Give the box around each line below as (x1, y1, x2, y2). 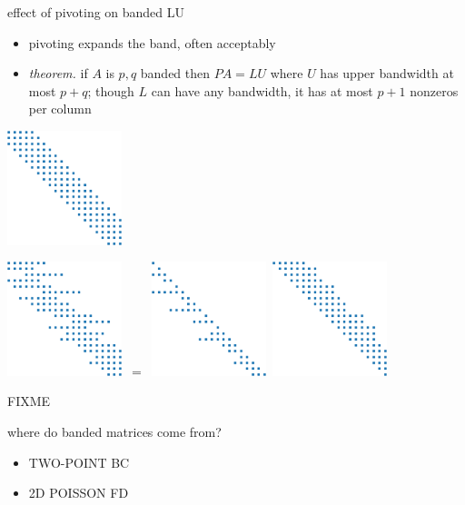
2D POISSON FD (28, 483, 129, 502)
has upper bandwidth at (320, 64, 454, 83)
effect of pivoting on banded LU (7, 3, 185, 21)
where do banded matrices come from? (7, 422, 222, 441)
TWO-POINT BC (28, 452, 130, 471)
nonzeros (410, 81, 459, 100)
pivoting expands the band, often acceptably (28, 33, 276, 52)
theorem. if (28, 64, 88, 83)
